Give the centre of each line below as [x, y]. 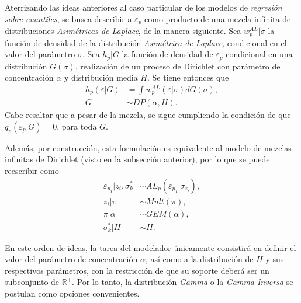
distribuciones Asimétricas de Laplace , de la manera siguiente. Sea [123, 31]
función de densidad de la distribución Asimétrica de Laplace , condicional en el [146, 42]
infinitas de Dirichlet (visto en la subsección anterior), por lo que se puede [137, 159]
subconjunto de [32, 282]
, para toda [77, 126]
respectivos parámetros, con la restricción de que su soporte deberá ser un [137, 270]
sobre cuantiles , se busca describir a [68, 18]
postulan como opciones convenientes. [72, 293]
